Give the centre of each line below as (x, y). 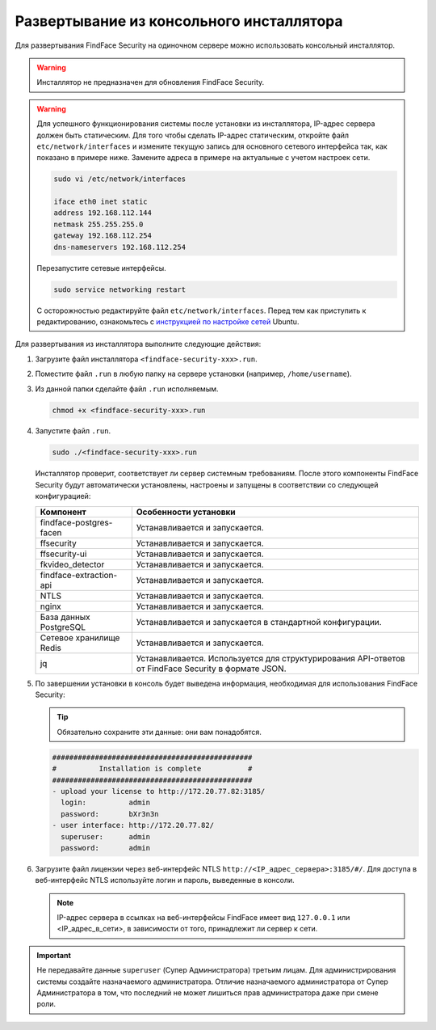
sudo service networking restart (119, 289)
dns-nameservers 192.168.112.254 (119, 247)
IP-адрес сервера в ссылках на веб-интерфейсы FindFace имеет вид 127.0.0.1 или (203, 918)
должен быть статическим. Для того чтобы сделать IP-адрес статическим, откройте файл (193, 135)
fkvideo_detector (72, 564)
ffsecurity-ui (63, 554)
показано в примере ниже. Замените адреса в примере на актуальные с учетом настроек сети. (203, 158)
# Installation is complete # (152, 769)
